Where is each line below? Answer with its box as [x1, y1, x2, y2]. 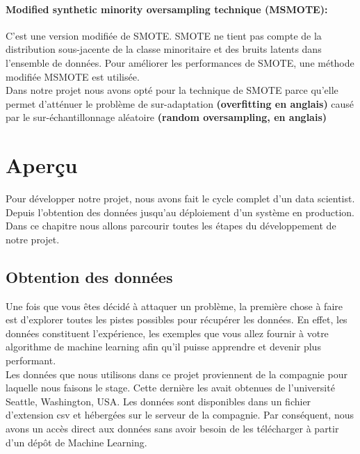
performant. [6, 353, 56, 368]
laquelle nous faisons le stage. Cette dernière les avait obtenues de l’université [6, 380, 335, 395]
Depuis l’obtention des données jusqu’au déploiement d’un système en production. [6, 204, 355, 219]
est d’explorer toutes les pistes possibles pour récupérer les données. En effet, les [6, 312, 347, 327]
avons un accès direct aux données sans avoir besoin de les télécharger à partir [6, 421, 339, 435]
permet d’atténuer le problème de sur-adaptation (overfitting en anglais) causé [6, 96, 354, 111]
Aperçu [6, 151, 78, 179]
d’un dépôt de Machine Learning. [6, 435, 147, 449]
